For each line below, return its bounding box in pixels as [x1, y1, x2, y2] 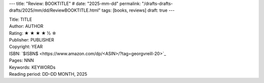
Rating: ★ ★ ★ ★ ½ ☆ [9, 30, 57, 36]
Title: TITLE [9, 16, 32, 22]
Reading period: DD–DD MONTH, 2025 [9, 71, 88, 77]
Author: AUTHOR [9, 23, 44, 29]
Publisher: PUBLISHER [9, 37, 54, 42]
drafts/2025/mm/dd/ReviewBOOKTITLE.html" [9, 7, 101, 13]
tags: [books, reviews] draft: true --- [101, 7, 175, 13]
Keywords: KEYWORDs [9, 64, 56, 70]
